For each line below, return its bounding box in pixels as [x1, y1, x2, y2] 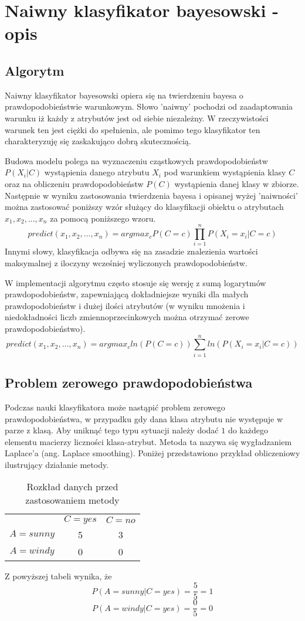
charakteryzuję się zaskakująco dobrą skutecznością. [5, 135, 191, 147]
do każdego [228, 424, 268, 436]
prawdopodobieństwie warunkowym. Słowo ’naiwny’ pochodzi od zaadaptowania [5, 100, 293, 113]
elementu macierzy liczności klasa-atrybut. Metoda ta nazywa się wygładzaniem [5, 435, 292, 447]
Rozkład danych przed [26, 480, 118, 494]
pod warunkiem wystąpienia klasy [164, 166, 286, 178]
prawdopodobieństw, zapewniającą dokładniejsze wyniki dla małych [5, 288, 249, 300]
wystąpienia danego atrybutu [44, 166, 150, 178]
